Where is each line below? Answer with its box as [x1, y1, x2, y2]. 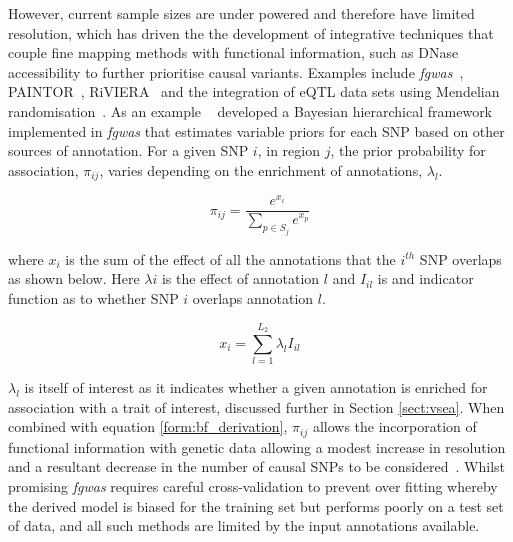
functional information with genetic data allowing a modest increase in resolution [8, 436, 506, 457]
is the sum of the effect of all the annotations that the [65, 248, 396, 269]
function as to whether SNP [8, 287, 179, 308]
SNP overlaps [419, 248, 502, 269]
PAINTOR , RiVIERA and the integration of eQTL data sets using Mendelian [8, 81, 500, 102]
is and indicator [377, 268, 474, 289]
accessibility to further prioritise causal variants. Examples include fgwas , [8, 61, 464, 82]
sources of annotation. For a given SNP [8, 140, 249, 161]
